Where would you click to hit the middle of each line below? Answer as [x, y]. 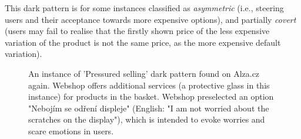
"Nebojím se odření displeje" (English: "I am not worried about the [149, 108]
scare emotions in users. [71, 130]
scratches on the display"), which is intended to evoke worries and [147, 119]
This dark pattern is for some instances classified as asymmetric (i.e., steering [144, 8]
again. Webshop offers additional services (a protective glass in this [149, 85]
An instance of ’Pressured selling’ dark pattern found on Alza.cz [144, 73]
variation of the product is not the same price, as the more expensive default [143, 42]
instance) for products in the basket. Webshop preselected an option [151, 96]
